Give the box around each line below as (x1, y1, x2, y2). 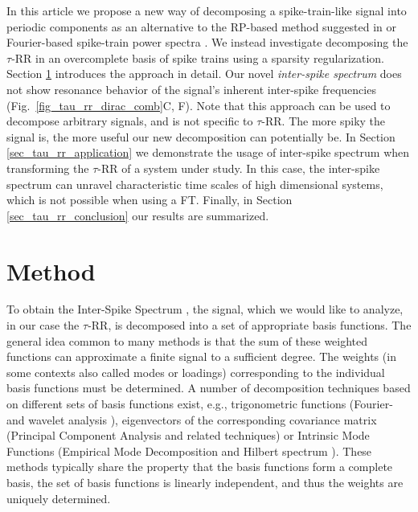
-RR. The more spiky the (261, 113, 386, 129)
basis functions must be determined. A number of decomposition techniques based (6, 379, 411, 396)
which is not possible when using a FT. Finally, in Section (6, 191, 293, 208)
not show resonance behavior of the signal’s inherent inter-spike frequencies (6, 80, 376, 97)
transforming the (6, 159, 89, 176)
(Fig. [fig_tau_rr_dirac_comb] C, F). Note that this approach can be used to (6, 96, 391, 113)
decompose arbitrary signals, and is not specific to (6, 113, 253, 129)
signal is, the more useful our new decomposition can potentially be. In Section (6, 128, 395, 145)
